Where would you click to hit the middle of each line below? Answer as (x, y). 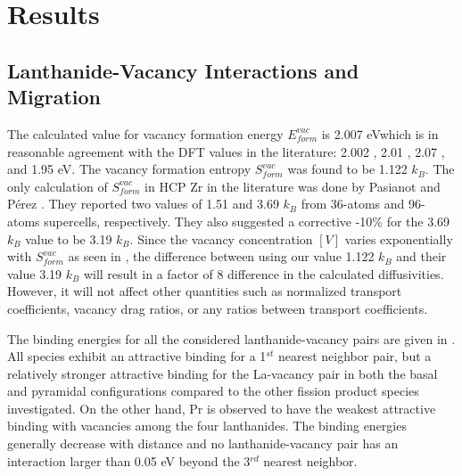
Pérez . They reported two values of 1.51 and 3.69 (143, 204)
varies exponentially (399, 238)
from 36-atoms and (353, 204)
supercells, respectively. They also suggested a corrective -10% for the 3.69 (247, 221)
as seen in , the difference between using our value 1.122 (221, 256)
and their (421, 256)
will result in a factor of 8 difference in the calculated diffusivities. (264, 273)
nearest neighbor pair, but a (355, 356)
